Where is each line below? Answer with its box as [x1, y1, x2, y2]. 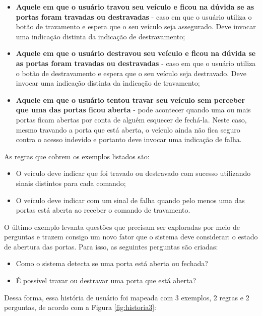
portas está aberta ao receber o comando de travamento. [16, 205, 190, 215]
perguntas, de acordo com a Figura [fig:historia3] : [4, 302, 156, 312]
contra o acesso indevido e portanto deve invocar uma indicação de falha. [16, 134, 242, 145]
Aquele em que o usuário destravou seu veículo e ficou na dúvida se [16, 48, 256, 58]
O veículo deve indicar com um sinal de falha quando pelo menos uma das [16, 195, 245, 205]
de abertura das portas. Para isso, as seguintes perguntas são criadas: [4, 241, 218, 251]
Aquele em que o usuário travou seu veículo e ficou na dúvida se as [16, 2, 254, 12]
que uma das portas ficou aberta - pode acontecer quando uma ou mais [16, 104, 251, 115]
